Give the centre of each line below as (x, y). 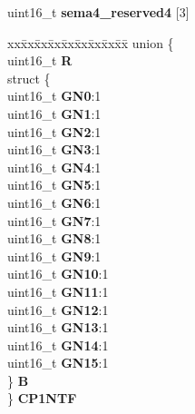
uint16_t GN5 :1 (54, 185)
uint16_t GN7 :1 (54, 220)
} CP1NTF (42, 398)
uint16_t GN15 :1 (58, 363)
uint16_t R (40, 60)
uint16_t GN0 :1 (54, 96)
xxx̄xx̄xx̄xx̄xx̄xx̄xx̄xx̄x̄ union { (91, 42)
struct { (29, 78)
